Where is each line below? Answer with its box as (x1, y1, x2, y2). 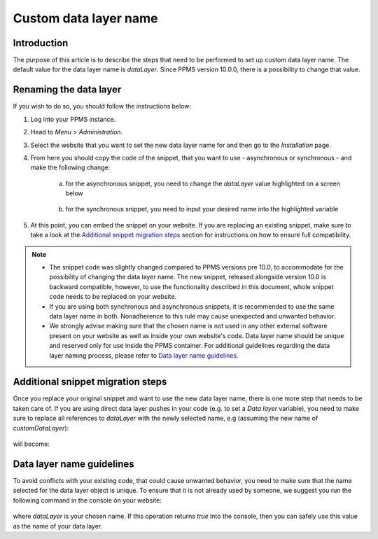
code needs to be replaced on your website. (49, 293, 177, 301)
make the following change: (30, 163, 111, 171)
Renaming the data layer (13, 84, 122, 96)
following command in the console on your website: (13, 496, 162, 504)
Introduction (13, 37, 69, 49)
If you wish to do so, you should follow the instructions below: (13, 102, 192, 111)
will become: (13, 440, 50, 448)
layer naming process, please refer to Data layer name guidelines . (49, 351, 239, 360)
